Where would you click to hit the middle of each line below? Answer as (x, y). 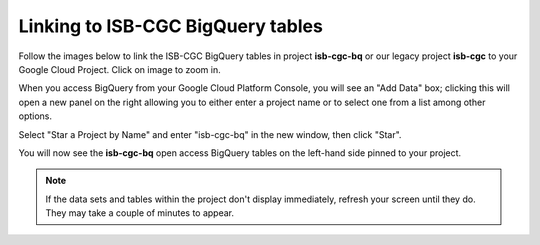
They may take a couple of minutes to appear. (140, 213)
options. (35, 116)
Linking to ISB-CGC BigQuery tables (171, 26)
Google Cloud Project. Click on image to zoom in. (120, 69)
